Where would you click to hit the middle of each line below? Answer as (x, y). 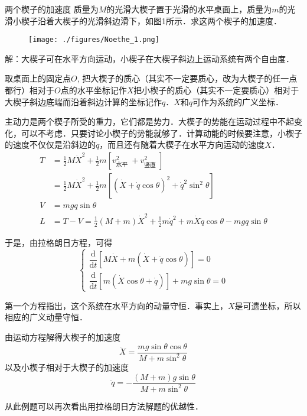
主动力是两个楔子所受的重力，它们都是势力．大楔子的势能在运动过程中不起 (149, 121)
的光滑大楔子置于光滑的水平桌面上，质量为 (189, 9)
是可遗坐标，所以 (268, 305)
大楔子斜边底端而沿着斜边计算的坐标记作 (83, 101)
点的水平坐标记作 (94, 90)
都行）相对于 (30, 90)
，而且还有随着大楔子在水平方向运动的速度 (182, 144)
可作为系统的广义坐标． (238, 101)
